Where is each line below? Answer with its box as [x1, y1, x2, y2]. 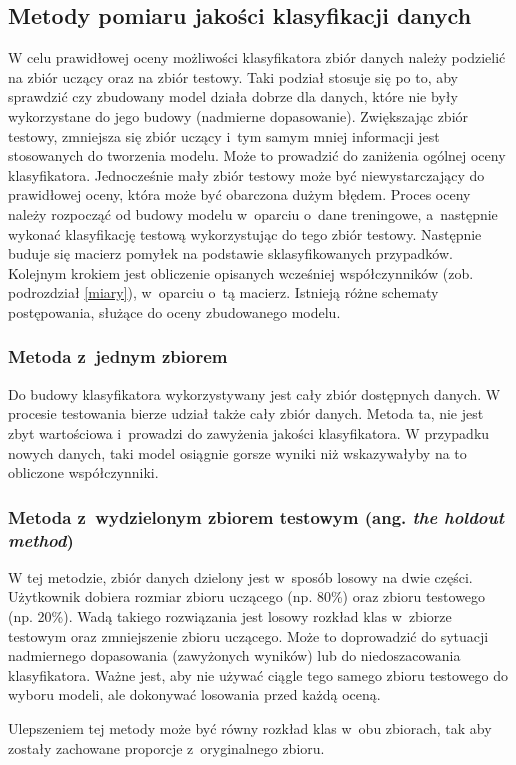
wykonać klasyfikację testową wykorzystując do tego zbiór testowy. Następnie [8, 223, 482, 244]
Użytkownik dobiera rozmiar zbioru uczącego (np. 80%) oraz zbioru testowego [8, 586, 486, 607]
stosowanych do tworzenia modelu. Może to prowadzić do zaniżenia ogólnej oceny [8, 145, 506, 166]
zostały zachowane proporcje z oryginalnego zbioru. [8, 737, 325, 758]
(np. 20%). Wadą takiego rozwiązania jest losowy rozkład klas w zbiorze [8, 606, 452, 627]
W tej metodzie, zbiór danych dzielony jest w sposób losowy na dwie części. [8, 566, 473, 587]
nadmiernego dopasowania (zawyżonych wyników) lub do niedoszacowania [8, 645, 461, 666]
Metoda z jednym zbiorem [8, 344, 228, 369]
